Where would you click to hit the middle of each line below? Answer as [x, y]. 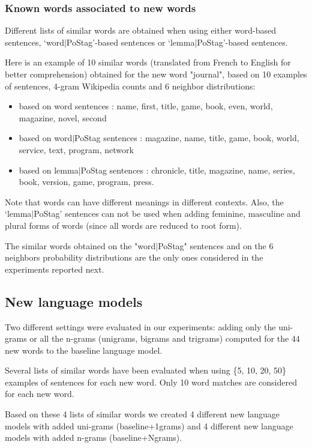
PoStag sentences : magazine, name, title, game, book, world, [187, 138]
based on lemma [49, 170]
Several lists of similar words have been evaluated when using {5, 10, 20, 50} [146, 370]
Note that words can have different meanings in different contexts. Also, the [144, 201]
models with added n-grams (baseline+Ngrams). [94, 437]
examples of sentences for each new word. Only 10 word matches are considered [151, 382]
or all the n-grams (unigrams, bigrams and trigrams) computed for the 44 [165, 338]
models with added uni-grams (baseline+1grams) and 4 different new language [149, 425]
